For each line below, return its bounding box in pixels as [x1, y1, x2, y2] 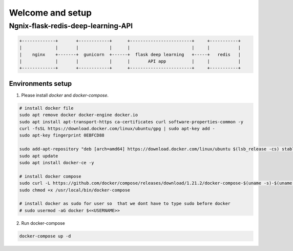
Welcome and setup [9, 7, 92, 18]
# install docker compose [19, 174, 82, 179]
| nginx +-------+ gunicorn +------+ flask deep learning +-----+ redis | [19, 52, 241, 57]
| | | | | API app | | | [19, 58, 241, 64]
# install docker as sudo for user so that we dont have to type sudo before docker [19, 201, 230, 207]
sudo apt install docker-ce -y [19, 160, 95, 165]
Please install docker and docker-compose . [21, 92, 109, 98]
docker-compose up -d [19, 233, 71, 239]
